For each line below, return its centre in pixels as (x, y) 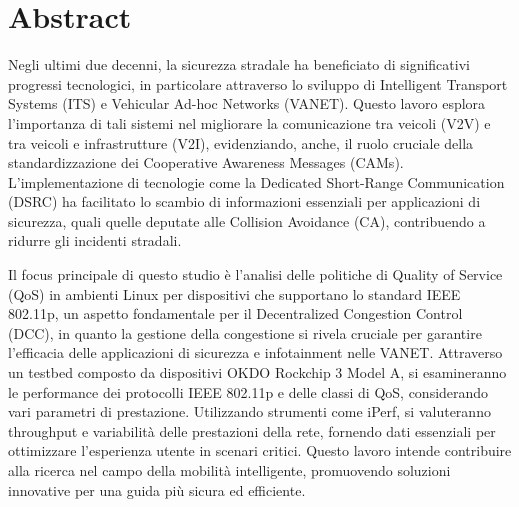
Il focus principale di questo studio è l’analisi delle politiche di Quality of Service (255, 274)
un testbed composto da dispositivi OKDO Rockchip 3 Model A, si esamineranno (257, 372)
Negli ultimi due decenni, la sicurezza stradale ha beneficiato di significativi (239, 64)
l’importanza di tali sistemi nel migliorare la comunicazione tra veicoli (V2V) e (249, 122)
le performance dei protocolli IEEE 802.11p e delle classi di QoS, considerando (248, 391)
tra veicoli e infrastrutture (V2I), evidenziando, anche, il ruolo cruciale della (241, 142)
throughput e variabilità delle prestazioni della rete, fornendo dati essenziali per (252, 430)
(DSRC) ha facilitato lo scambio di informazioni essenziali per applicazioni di (244, 201)
